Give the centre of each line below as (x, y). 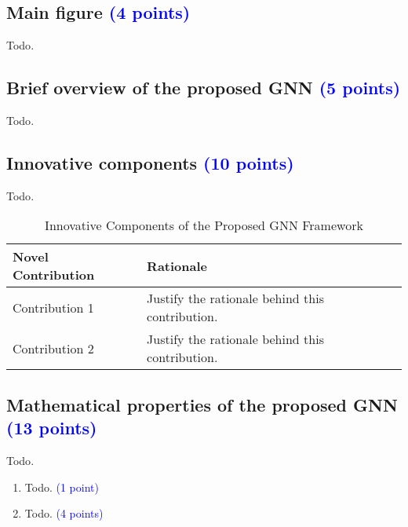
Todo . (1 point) (62, 487)
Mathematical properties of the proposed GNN (202, 404)
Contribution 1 (53, 307)
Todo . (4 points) (64, 513)
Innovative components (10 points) (150, 162)
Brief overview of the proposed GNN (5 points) (204, 88)
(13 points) (52, 428)
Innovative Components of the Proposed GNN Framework (204, 225)
